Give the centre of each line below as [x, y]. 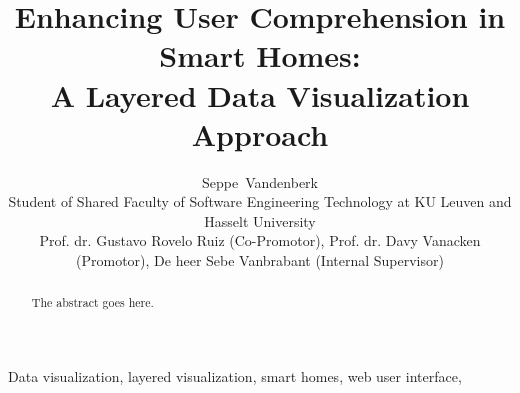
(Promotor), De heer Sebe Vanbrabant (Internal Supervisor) [260, 260]
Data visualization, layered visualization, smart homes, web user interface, [235, 376]
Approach [260, 133]
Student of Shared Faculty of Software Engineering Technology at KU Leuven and [260, 201]
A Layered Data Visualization [260, 94]
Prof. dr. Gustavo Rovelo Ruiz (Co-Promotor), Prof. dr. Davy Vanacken [260, 240]
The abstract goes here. [92, 302]
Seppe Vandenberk [260, 181]
